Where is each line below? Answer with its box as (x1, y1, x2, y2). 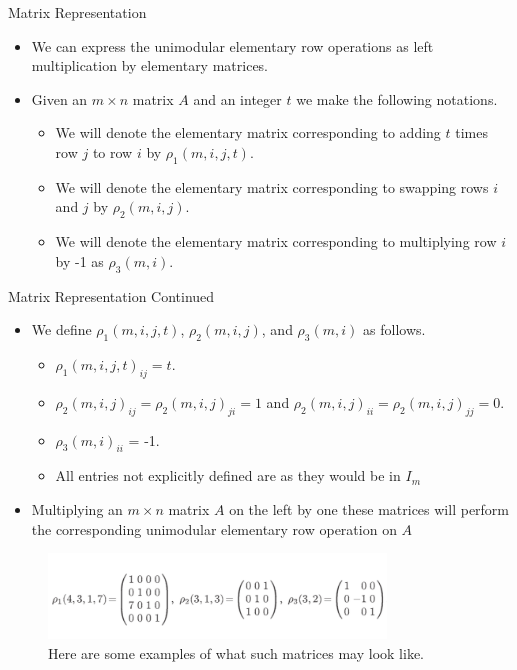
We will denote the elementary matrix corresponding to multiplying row (55, 231, 497, 252)
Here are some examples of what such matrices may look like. (48, 642, 425, 663)
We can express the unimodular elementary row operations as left (31, 35, 434, 56)
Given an (31, 88, 88, 109)
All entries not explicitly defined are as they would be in (55, 465, 401, 486)
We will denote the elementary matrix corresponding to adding (55, 122, 441, 143)
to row (92, 141, 133, 162)
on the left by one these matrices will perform (229, 498, 510, 519)
